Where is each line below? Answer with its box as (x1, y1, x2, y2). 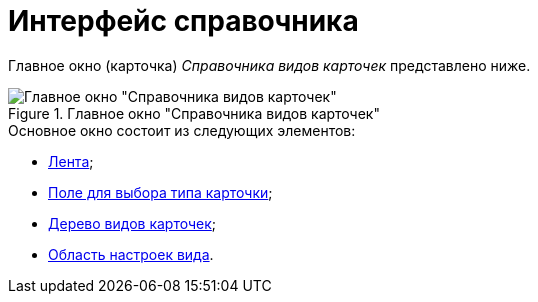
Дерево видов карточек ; (48, 214, 217, 232)
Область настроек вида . (48, 245, 214, 263)
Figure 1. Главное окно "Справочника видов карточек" (8, 104, 380, 122)
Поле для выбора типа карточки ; (48, 183, 273, 201)
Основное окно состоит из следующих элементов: (8, 121, 356, 139)
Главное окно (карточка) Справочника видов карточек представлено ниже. (8, 56, 531, 74)
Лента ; (48, 152, 94, 170)
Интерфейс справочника (8, 4, 359, 38)
